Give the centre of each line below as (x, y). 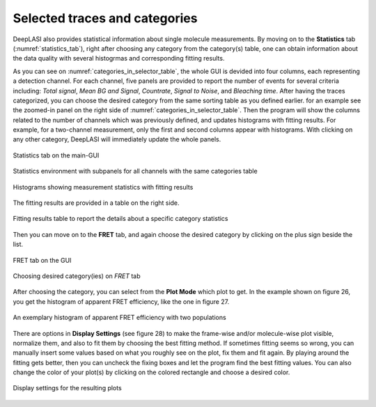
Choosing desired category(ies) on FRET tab (77, 276)
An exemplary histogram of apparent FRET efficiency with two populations (119, 318)
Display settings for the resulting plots (67, 388)
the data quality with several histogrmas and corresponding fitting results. (119, 59)
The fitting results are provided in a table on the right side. (96, 203)
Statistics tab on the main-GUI (56, 155)
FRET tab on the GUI (42, 260)
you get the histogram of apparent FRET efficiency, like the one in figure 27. (121, 301)
